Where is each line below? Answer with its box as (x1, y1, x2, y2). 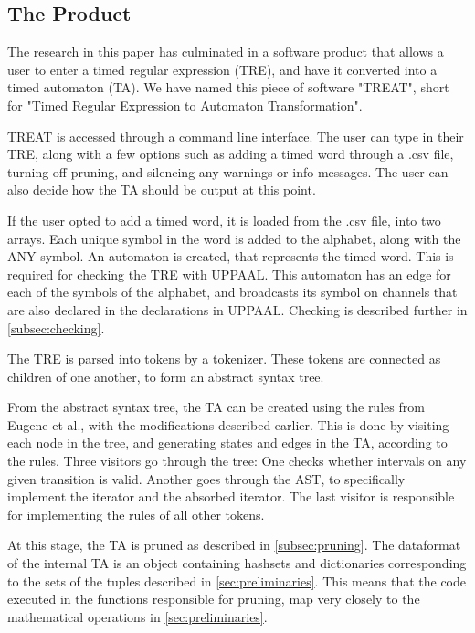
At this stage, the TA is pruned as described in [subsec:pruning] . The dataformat (7, 535, 461, 554)
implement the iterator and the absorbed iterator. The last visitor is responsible (7, 487, 455, 506)
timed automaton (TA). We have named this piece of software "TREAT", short (7, 78, 449, 97)
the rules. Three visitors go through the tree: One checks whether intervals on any (7, 451, 467, 470)
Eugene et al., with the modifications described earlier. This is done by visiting (7, 415, 449, 434)
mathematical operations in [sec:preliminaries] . (7, 607, 268, 626)
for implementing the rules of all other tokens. (7, 504, 265, 523)
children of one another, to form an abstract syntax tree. (7, 366, 324, 385)
